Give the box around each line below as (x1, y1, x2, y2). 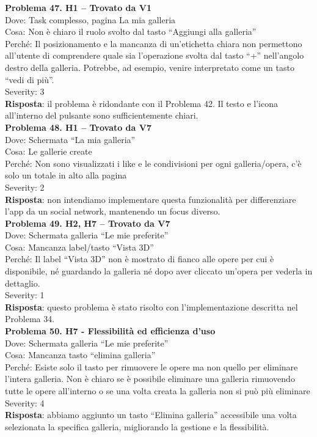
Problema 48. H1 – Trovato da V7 (5, 120, 151, 133)
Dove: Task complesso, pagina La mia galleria (5, 13, 176, 26)
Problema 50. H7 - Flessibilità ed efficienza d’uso (5, 325, 216, 337)
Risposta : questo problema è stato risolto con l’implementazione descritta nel (5, 300, 298, 313)
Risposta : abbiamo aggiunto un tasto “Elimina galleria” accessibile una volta (5, 408, 297, 421)
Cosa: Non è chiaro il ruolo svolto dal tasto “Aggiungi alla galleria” (5, 25, 257, 38)
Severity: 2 (5, 180, 45, 193)
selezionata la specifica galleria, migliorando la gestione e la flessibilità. (5, 420, 269, 433)
